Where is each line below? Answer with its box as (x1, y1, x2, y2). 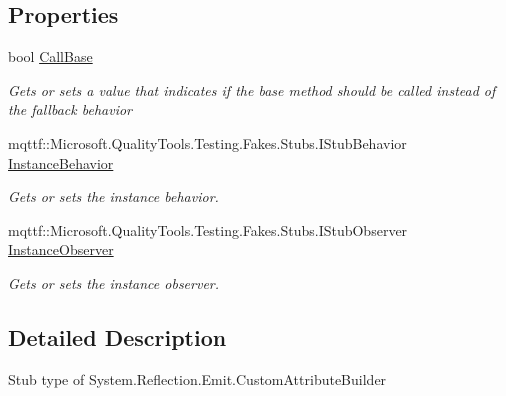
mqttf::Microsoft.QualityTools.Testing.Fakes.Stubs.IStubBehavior (8, 132, 407, 153)
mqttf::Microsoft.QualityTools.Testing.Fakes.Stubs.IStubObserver (8, 219, 408, 240)
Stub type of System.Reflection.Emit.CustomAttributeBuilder (8, 368, 387, 389)
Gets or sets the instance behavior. (8, 186, 219, 207)
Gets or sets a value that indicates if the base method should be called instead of (8, 79, 496, 100)
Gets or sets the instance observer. (8, 272, 220, 293)
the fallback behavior (8, 99, 132, 120)
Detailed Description (8, 321, 227, 352)
